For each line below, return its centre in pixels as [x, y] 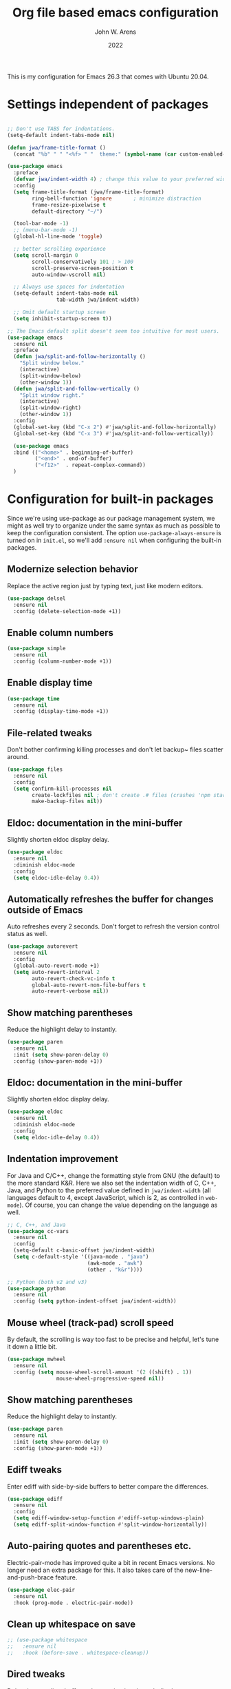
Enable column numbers [60, 633]
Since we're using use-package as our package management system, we [111, 518]
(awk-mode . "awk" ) [115, 1263]
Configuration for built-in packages [110, 499]
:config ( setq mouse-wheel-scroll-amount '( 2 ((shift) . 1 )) [103, 1372]
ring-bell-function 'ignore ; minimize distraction [117, 198]
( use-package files [35, 769]
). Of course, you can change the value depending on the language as [119, 1205]
